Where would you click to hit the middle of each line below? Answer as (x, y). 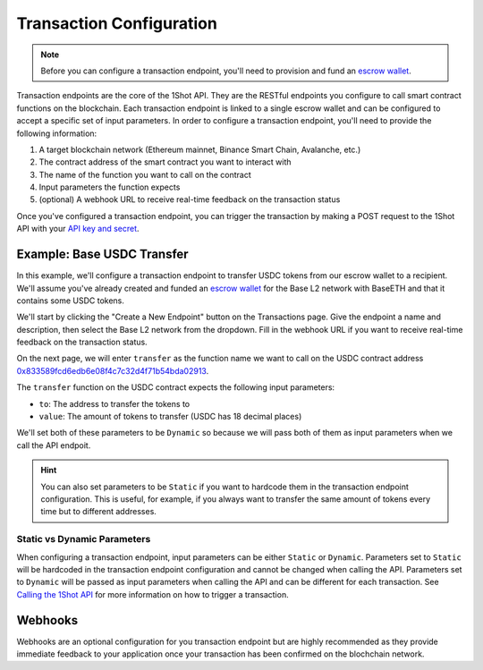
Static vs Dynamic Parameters (84, 539)
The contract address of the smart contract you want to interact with (165, 162)
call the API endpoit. (54, 445)
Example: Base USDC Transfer (102, 254)
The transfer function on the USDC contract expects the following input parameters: (176, 387)
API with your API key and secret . (78, 229)
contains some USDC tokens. (71, 301)
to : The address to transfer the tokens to (114, 403)
